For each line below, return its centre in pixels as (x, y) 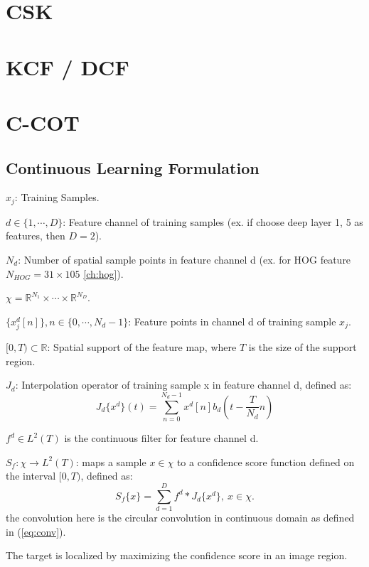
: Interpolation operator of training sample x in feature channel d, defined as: (183, 385)
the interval (31, 476)
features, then (36, 236)
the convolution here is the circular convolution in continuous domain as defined (180, 518)
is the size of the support (303, 346)
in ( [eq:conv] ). (36, 531)
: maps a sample (111, 461)
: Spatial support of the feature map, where (142, 346)
